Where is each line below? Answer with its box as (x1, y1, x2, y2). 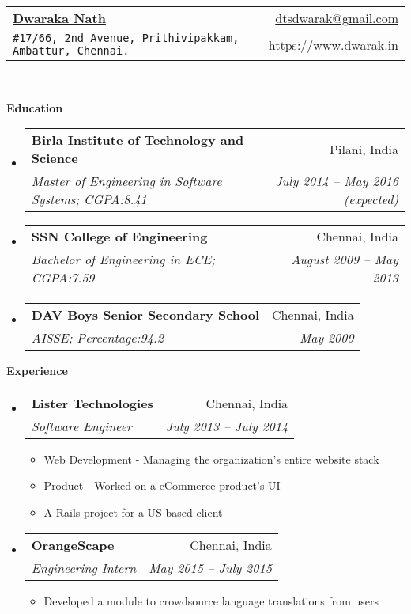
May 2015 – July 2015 (149, 558, 272, 577)
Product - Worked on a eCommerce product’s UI (43, 477, 281, 494)
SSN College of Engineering (31, 227, 208, 246)
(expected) (343, 190, 398, 209)
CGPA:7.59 (31, 268, 95, 287)
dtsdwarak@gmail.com (275, 9, 398, 27)
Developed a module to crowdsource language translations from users (43, 592, 379, 608)
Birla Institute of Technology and (31, 131, 244, 150)
